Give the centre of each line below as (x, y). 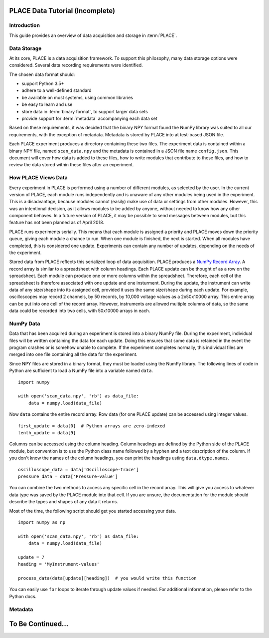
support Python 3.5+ (43, 84)
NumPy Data (25, 323)
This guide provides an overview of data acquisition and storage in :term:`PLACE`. (93, 35)
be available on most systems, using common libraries (77, 97)
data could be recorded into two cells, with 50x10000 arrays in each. (80, 311)
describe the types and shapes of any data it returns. (64, 502)
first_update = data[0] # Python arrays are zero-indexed (92, 426)
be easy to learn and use (47, 104)
